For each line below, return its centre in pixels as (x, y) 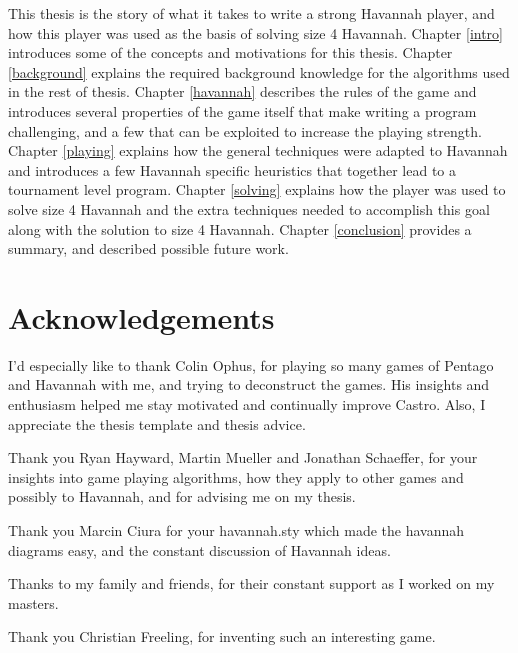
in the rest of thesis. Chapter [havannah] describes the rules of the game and (242, 91)
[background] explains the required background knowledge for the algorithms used (259, 71)
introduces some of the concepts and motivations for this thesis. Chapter (230, 52)
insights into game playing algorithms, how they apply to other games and (236, 476)
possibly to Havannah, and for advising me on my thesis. (182, 496)
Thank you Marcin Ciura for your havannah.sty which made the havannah (236, 530)
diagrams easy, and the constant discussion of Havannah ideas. (199, 549)
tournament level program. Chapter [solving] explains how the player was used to (257, 189)
